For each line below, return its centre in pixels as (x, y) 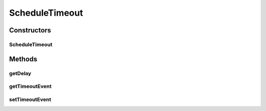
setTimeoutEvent (30, 99)
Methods (23, 59)
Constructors (30, 30)
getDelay (20, 73)
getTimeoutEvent (30, 86)
